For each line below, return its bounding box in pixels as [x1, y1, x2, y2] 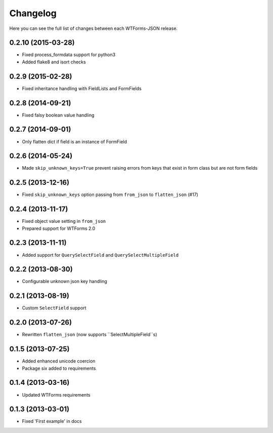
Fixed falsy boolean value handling [22, 112, 95, 118]
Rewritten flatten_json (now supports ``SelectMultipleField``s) [22, 332, 158, 338]
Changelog [9, 8, 57, 19]
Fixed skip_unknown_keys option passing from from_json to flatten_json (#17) [22, 191, 199, 198]
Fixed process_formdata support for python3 [22, 52, 116, 58]
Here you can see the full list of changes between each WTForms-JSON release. [9, 25, 178, 31]
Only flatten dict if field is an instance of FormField [22, 138, 127, 144]
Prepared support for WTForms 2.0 [22, 225, 96, 231]
